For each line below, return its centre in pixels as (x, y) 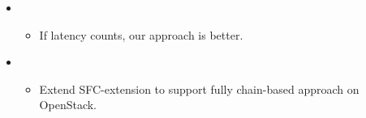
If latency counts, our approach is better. (141, 34)
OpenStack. (68, 105)
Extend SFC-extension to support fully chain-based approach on (199, 88)
